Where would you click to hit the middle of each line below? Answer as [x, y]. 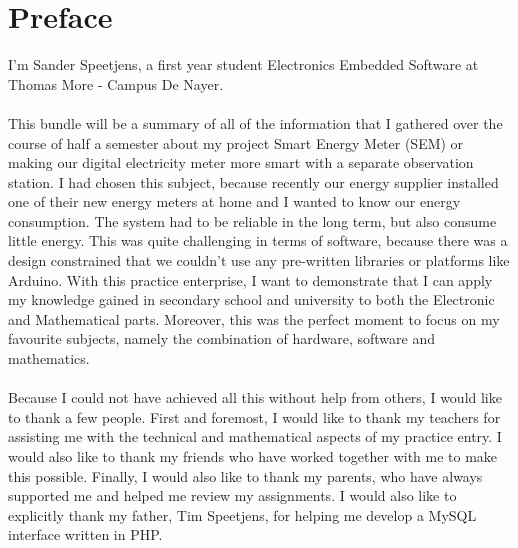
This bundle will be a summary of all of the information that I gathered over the [255, 122]
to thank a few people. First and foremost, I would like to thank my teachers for [254, 416]
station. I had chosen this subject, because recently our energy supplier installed [253, 181]
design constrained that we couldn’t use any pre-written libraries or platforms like [259, 260]
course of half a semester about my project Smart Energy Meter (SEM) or [236, 142]
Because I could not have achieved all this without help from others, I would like [255, 397]
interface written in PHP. [85, 534]
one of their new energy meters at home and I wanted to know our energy [234, 201]
